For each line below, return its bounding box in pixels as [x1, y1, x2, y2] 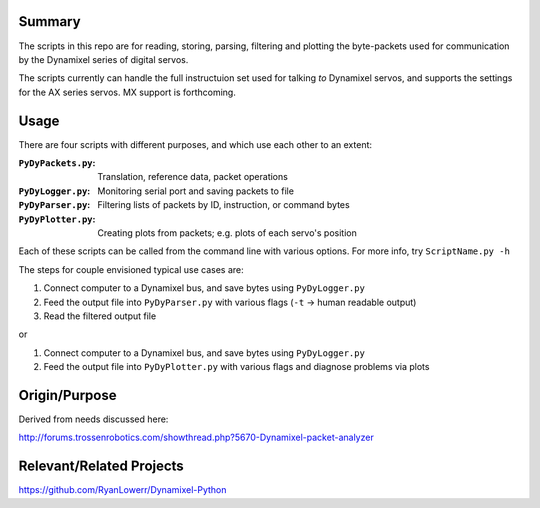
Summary [18, 13, 81, 30]
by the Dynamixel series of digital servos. [18, 53, 189, 65]
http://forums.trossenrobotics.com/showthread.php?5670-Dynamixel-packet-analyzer [18, 431, 374, 444]
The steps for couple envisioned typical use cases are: [18, 263, 244, 275]
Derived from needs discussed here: [18, 413, 169, 425]
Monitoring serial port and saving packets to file [97, 185, 295, 197]
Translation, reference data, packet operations [97, 171, 289, 183]
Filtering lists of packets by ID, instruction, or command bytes [97, 199, 350, 211]
